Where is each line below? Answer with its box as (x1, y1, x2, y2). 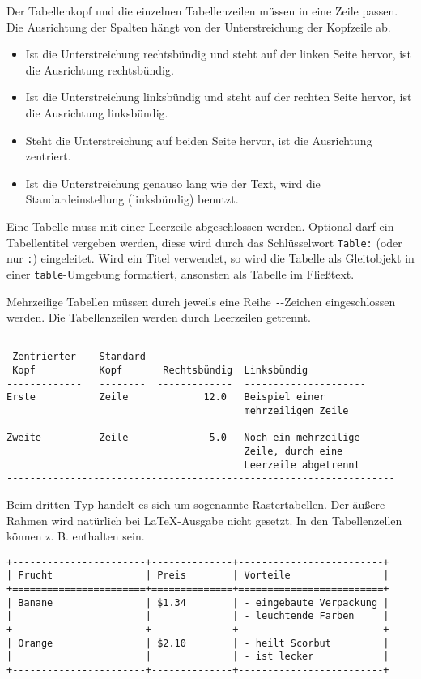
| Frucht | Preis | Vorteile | (6, 570, 389, 582)
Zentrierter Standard (12, 351, 146, 363)
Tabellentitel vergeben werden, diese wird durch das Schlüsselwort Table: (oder (6, 233, 402, 250)
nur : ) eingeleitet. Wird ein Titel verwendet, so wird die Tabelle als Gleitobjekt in (6, 250, 415, 267)
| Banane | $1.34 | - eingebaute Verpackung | (6, 596, 389, 609)
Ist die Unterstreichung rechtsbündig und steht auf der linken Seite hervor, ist (25, 45, 412, 62)
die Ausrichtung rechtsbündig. (25, 61, 174, 78)
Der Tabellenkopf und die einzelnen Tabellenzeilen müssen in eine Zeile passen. (6, 2, 398, 19)
